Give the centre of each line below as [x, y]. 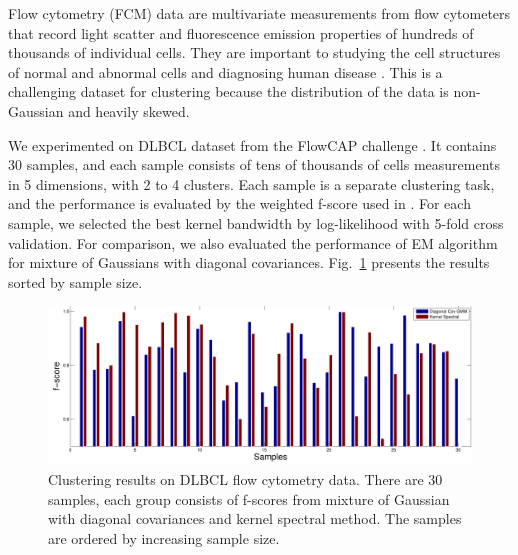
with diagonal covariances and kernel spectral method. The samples [255, 518]
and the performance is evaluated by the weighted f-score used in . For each [239, 203]
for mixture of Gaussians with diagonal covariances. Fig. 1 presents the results [249, 262]
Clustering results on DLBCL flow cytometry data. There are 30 [245, 478]
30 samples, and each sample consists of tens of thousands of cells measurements [254, 164]
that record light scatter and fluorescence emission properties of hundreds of [241, 32]
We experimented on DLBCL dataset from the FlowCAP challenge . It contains [252, 144]
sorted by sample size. [75, 281]
